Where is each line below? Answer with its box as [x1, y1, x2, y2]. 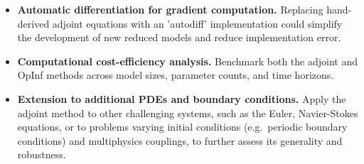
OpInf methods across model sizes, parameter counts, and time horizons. [17, 67, 334, 82]
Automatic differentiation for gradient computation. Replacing [17, 2, 323, 16]
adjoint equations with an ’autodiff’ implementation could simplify [52, 16, 343, 31]
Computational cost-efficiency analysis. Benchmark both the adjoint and [17, 53, 358, 68]
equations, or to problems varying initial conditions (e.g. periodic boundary [17, 119, 348, 134]
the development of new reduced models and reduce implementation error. [17, 30, 341, 45]
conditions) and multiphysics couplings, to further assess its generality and [17, 133, 343, 148]
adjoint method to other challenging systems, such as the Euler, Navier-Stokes [17, 105, 358, 120]
